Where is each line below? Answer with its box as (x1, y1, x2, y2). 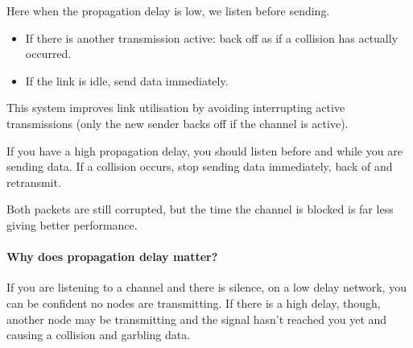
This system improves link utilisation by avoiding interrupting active (6, 99, 345, 116)
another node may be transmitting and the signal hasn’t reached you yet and (6, 310, 387, 327)
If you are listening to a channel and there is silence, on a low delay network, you (6, 279, 407, 296)
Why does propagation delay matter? (6, 248, 218, 265)
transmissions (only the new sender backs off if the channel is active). (6, 114, 349, 131)
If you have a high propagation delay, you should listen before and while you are (6, 142, 403, 159)
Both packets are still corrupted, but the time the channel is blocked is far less (6, 201, 394, 217)
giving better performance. (6, 216, 138, 233)
